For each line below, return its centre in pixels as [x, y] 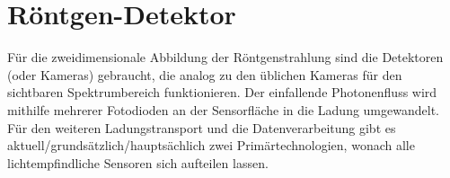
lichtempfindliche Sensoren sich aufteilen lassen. [138, 162]
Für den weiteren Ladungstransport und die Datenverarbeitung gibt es [202, 127]
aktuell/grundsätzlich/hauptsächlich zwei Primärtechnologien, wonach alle [211, 145]
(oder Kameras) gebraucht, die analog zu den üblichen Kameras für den [205, 74]
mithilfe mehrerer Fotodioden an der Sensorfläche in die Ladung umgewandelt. [223, 109]
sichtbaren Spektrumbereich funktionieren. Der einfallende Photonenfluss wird [222, 92]
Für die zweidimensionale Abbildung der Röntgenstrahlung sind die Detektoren [225, 57]
